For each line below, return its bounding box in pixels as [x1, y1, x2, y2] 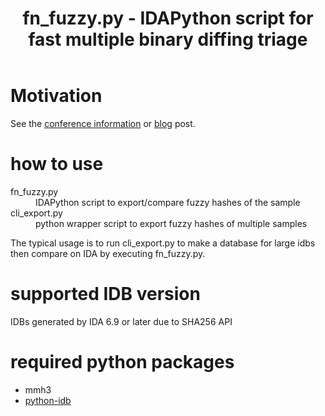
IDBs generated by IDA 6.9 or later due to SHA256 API [10, 315, 233, 327]
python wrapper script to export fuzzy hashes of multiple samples [35, 217, 308, 229]
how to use [10, 153, 104, 176]
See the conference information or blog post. [10, 117, 196, 129]
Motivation [10, 85, 103, 107]
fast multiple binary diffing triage [28, 28, 308, 51]
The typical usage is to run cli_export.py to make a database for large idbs [10, 237, 316, 249]
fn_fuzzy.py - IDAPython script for [22, 7, 314, 30]
